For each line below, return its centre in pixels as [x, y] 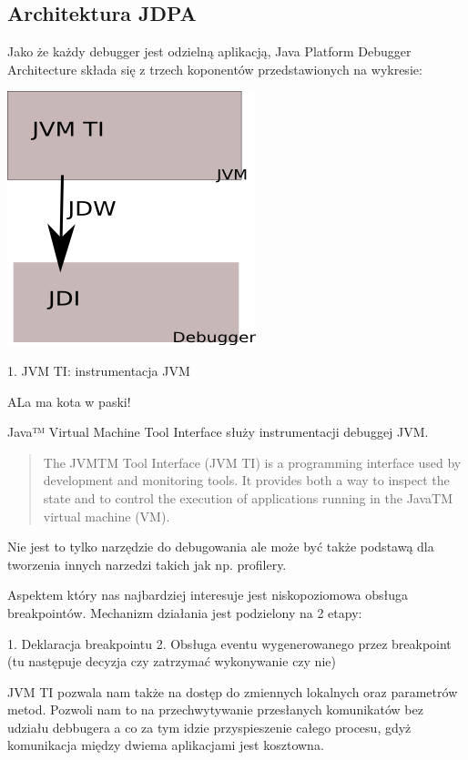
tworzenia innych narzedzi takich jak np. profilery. [147, 564]
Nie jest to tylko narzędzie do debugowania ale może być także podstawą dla [221, 547]
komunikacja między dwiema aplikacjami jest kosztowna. [166, 745]
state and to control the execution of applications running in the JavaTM [248, 497]
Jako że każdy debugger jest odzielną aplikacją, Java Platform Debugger [209, 51]
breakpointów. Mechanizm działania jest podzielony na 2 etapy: [185, 612]
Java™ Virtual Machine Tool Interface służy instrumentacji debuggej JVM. [218, 432]
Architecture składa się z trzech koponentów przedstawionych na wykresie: [215, 69]
